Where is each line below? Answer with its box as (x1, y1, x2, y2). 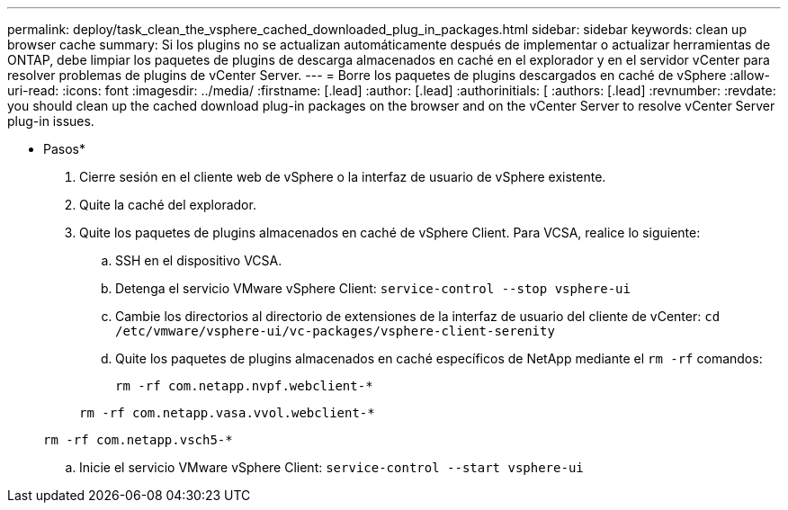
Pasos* (43, 141, 85, 157)
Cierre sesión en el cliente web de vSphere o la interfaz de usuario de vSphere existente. (79, 169, 606, 184)
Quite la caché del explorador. (79, 197, 256, 212)
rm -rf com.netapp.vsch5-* (43, 433, 233, 447)
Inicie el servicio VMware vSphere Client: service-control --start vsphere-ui (79, 460, 584, 475)
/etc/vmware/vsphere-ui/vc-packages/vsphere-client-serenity (115, 324, 555, 338)
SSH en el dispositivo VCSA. (115, 253, 282, 268)
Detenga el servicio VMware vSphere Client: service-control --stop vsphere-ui (115, 281, 631, 296)
